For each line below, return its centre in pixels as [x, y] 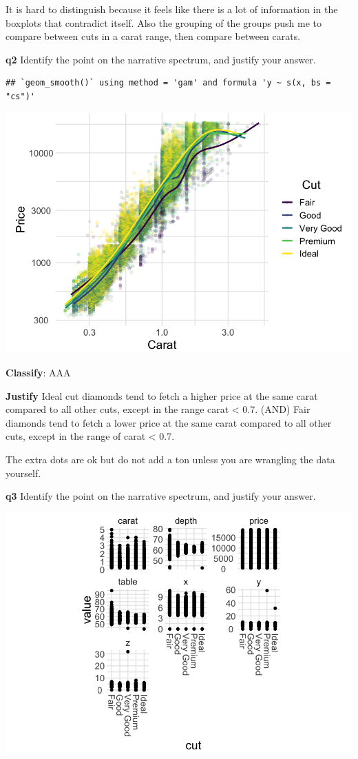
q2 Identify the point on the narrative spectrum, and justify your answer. [161, 59]
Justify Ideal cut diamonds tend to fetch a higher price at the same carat [162, 395]
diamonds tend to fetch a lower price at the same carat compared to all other [169, 422]
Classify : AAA [38, 373]
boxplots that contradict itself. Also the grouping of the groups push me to [164, 22]
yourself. [23, 473]
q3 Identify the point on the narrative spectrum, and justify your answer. [161, 496]
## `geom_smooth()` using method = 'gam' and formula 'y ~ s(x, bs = [168, 83]
